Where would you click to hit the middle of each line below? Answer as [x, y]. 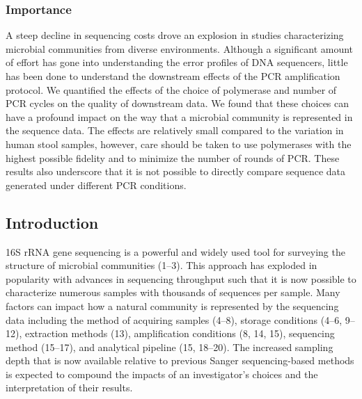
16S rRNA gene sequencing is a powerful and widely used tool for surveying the [175, 251]
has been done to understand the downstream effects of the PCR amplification [173, 76]
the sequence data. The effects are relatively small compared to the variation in [175, 130]
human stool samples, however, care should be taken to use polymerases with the [179, 144]
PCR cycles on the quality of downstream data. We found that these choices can [178, 103]
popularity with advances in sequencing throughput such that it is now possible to [181, 278]
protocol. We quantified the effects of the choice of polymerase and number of [171, 89]
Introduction [52, 222]
